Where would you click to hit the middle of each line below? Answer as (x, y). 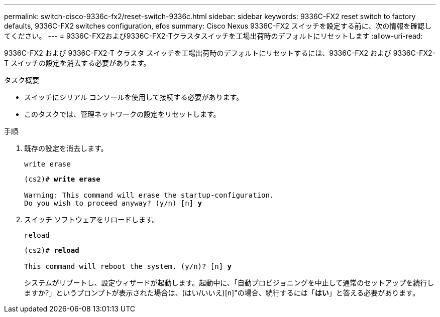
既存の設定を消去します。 (66, 148)
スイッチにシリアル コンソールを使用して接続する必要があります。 (134, 97)
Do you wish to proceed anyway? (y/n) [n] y (113, 203)
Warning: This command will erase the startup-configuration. (149, 195)
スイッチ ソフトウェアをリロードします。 (92, 219)
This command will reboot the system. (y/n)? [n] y (128, 266)
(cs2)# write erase (62, 179)
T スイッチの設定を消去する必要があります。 (77, 63)
